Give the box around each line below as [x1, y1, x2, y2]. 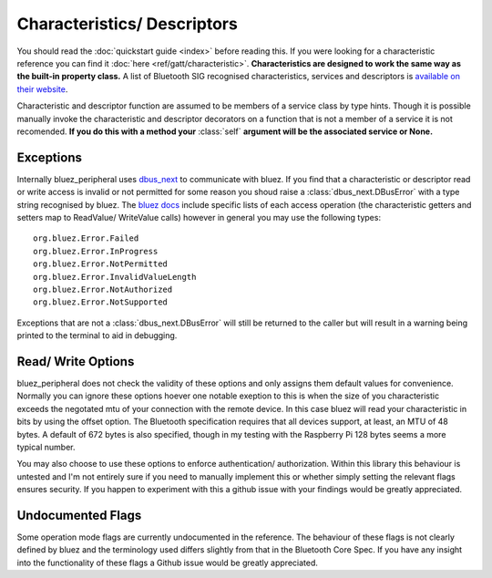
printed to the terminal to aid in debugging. [16, 330, 178, 341]
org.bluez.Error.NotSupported [33, 297, 169, 307]
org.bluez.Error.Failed [33, 233, 139, 243]
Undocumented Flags [16, 507, 142, 523]
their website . [16, 83, 68, 95]
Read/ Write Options [16, 354, 135, 369]
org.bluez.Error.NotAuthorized [33, 284, 173, 294]
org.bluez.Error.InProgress [33, 246, 159, 256]
